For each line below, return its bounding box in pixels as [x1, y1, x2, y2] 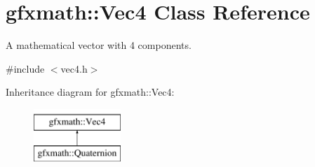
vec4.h [60, 61, 88, 75]
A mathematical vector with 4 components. [6, 38, 192, 52]
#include [6, 61, 45, 75]
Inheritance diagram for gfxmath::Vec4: [6, 85, 175, 99]
